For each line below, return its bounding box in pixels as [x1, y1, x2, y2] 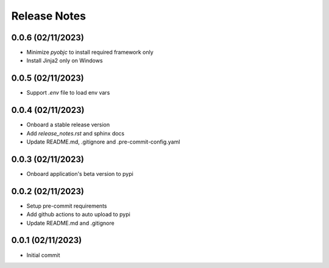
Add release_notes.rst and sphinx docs [26, 129, 125, 137]
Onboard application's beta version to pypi [26, 170, 133, 177]
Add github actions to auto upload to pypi [26, 211, 130, 218]
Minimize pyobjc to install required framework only [26, 49, 154, 56]
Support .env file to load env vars [26, 89, 110, 96]
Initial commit [26, 251, 60, 259]
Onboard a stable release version [26, 121, 110, 128]
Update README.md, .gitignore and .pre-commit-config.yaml [26, 138, 180, 146]
